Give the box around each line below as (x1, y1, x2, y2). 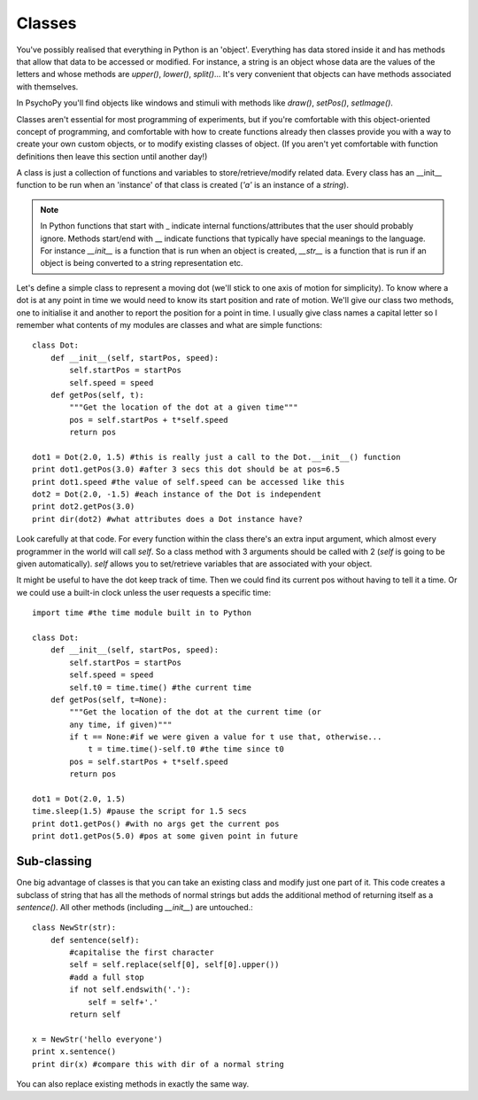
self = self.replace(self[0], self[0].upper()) (69, 960, 280, 970)
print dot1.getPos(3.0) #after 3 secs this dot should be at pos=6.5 (32, 464, 341, 474)
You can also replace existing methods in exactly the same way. (16, 1078, 250, 1089)
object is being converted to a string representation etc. (40, 258, 243, 269)
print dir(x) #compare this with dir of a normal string (32, 1059, 285, 1069)
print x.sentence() (32, 1047, 117, 1057)
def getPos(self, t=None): (50, 694, 168, 705)
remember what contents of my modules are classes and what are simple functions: (16, 319, 323, 330)
